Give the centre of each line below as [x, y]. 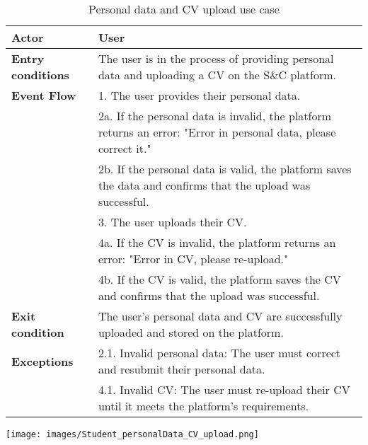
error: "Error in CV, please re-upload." [193, 259]
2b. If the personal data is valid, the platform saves [225, 169]
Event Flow [44, 95]
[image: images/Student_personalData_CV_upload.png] [132, 434]
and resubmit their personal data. [182, 369]
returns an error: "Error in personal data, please [217, 132]
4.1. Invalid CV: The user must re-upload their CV [224, 389]
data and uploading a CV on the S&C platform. [217, 75]
